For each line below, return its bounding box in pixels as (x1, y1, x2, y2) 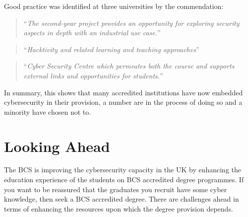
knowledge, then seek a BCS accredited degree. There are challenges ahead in (4, 194, 239, 204)
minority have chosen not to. (4, 106, 91, 117)
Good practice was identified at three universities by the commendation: (4, 1, 224, 11)
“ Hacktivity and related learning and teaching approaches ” (23, 44, 199, 54)
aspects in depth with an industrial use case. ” (23, 27, 161, 38)
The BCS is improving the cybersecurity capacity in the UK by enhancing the (4, 164, 242, 175)
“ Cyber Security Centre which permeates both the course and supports (23, 61, 235, 71)
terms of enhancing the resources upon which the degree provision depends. (4, 203, 233, 214)
